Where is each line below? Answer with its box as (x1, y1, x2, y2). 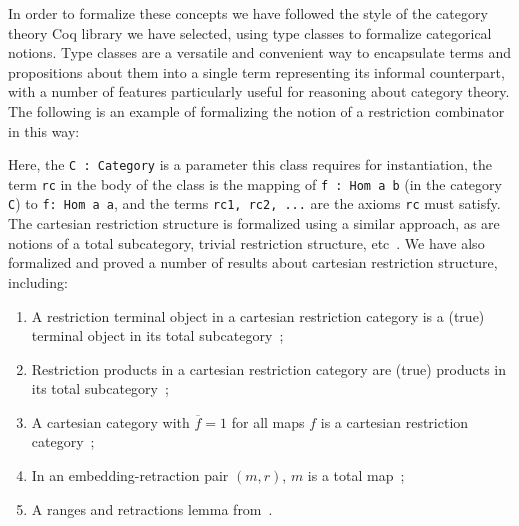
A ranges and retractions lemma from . (31, 498, 273, 519)
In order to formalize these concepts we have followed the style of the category (8, 3, 488, 23)
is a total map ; (307, 465, 405, 486)
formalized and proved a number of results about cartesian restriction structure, (8, 252, 498, 273)
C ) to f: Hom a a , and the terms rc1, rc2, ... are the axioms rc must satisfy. (8, 193, 501, 214)
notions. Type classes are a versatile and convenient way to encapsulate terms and (8, 42, 512, 63)
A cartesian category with (31, 411, 190, 432)
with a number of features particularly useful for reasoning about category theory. (8, 81, 510, 102)
